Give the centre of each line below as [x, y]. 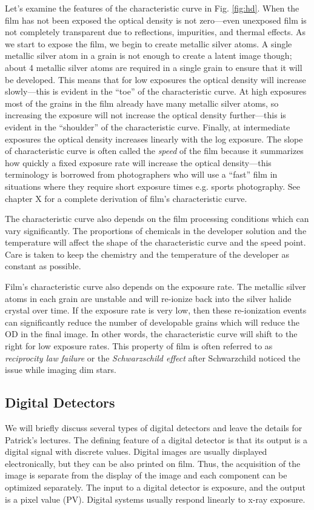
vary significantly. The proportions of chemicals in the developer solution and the [156, 230]
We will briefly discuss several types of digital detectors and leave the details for [154, 428]
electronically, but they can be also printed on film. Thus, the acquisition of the [153, 463]
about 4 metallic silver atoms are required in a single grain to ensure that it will [154, 67]
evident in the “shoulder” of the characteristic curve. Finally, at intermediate [148, 126]
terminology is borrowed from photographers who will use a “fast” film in [141, 174]
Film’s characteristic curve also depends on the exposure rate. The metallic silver [155, 287]
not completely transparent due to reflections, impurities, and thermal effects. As [155, 32]
